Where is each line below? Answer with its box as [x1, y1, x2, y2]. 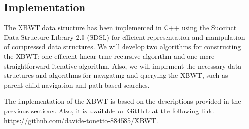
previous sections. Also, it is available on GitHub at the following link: [4, 105, 214, 115]
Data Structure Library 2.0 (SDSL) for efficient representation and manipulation [4, 32, 245, 42]
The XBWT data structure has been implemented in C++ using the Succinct [4, 22, 237, 33]
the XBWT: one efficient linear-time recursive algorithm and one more [4, 51, 215, 61]
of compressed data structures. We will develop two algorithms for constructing [4, 41, 241, 52]
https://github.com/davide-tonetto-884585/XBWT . [4, 115, 158, 125]
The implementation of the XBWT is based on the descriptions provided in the [4, 96, 241, 106]
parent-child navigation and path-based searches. [4, 79, 150, 90]
